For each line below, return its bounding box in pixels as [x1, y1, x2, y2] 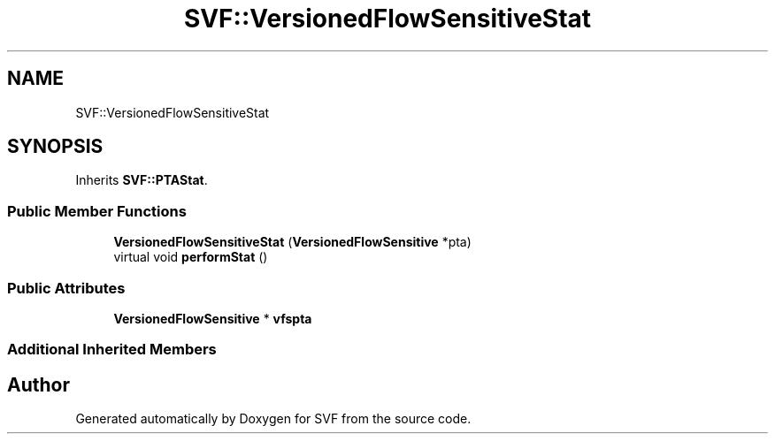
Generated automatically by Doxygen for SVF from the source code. [75, 411, 472, 427]
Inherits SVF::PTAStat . [75, 172, 208, 188]
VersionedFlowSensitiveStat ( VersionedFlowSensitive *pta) [113, 234, 472, 250]
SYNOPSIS [7, 135, 104, 158]
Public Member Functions [7, 201, 187, 220]
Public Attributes [7, 278, 126, 297]
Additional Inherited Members [7, 340, 217, 359]
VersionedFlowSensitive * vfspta [113, 310, 312, 326]
